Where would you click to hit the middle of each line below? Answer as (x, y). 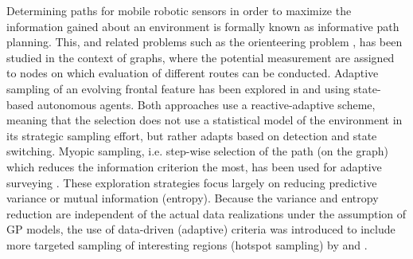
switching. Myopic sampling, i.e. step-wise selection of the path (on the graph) (197, 151)
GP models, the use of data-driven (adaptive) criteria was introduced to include (201, 229)
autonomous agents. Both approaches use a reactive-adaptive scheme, (206, 104)
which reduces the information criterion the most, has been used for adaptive (194, 166)
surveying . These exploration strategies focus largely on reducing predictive (192, 182)
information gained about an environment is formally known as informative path (203, 26)
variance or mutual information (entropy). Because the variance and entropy (193, 198)
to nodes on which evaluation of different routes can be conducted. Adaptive (193, 73)
